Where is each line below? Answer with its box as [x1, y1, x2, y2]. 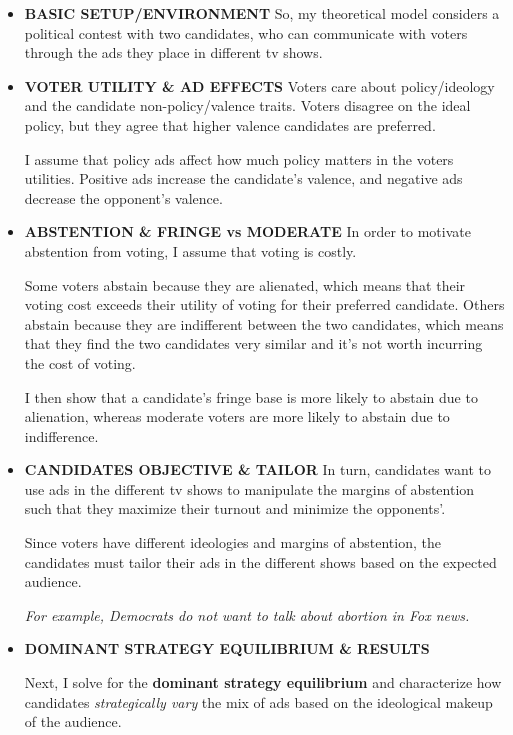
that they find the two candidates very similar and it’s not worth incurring [24, 333, 483, 354]
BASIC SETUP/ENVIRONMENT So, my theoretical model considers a [24, 3, 500, 23]
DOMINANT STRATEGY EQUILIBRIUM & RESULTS [24, 638, 430, 659]
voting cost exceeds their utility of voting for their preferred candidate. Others [24, 294, 505, 315]
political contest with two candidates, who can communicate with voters [24, 22, 468, 43]
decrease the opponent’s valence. [24, 187, 223, 208]
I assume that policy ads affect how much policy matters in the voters [24, 148, 454, 169]
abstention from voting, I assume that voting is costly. [24, 240, 357, 261]
